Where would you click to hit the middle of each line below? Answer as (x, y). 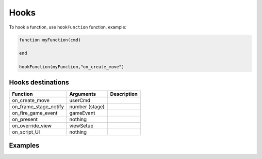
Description (124, 94)
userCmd (80, 100)
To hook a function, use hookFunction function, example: (68, 27)
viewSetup (81, 126)
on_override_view (32, 126)
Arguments (82, 94)
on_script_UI (26, 132)
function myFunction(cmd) (50, 40)
